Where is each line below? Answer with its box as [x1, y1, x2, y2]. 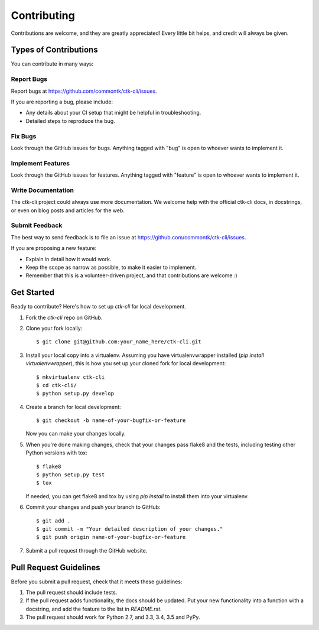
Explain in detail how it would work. [25, 255, 112, 262]
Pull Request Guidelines [11, 562, 100, 573]
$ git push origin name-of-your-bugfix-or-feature [36, 534, 186, 541]
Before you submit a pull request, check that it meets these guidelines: [11, 578, 183, 585]
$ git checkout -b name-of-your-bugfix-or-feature [36, 417, 186, 424]
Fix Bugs [11, 132, 37, 140]
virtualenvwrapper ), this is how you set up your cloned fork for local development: [25, 360, 226, 367]
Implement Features [11, 159, 70, 167]
